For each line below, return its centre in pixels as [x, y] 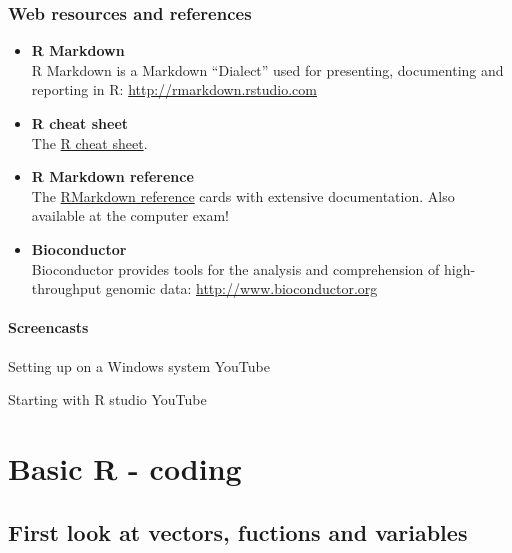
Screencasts [48, 327]
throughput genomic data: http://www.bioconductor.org [204, 288]
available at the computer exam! [130, 215]
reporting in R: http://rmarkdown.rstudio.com [174, 89]
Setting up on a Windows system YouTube [139, 365]
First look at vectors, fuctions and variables [238, 531]
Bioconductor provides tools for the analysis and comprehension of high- [253, 268]
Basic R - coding [125, 467]
